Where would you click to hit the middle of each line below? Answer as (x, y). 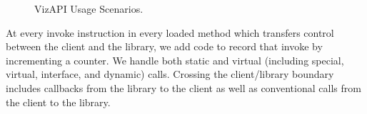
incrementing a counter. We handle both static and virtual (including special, (175, 60)
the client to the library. (58, 102)
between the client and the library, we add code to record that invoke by (164, 46)
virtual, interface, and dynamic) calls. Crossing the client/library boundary (170, 74)
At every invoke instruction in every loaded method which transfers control (170, 32)
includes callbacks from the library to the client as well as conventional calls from (183, 87)
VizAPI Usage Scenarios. (89, 8)
